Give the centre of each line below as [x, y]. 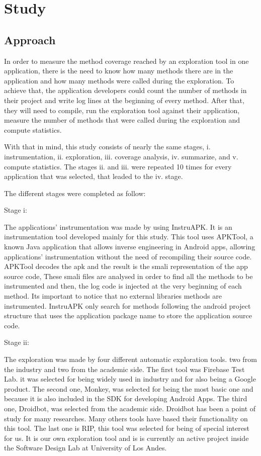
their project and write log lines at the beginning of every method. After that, [124, 100]
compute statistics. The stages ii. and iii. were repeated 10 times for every [118, 166]
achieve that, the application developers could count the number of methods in [125, 90]
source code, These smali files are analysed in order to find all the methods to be [128, 276]
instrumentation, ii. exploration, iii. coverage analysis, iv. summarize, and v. [121, 156]
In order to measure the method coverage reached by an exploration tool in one [126, 61]
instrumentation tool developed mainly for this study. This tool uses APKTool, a [129, 237]
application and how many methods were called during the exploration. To [119, 80]
